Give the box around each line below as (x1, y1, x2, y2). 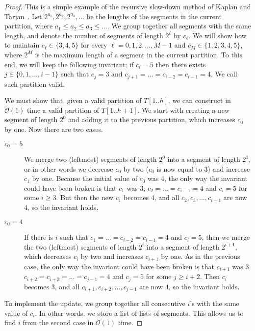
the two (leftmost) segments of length (24, 241, 137, 252)
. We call (210, 69, 237, 79)
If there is (24, 232, 53, 242)
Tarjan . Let (4, 11, 42, 21)
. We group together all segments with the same (107, 21, 251, 31)
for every (81, 40, 107, 50)
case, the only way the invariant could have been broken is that (24, 261, 214, 271)
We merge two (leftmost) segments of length (24, 154, 157, 164)
